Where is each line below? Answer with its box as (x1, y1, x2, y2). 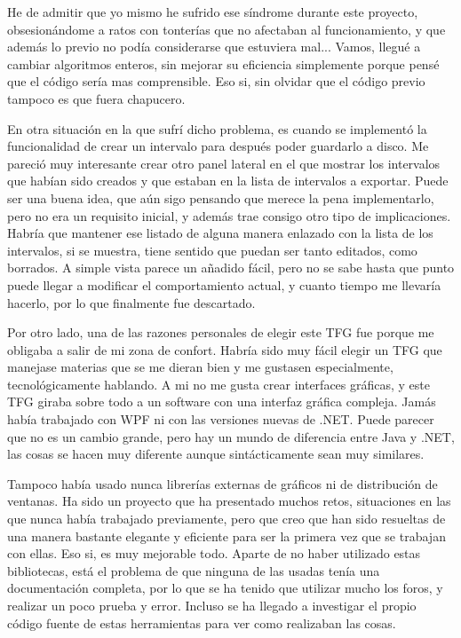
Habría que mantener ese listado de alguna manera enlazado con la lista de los (7, 224, 433, 242)
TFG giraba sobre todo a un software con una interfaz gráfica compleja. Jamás (7, 392, 436, 411)
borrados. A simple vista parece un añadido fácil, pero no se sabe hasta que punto (7, 258, 455, 277)
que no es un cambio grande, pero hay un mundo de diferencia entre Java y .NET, (7, 427, 455, 445)
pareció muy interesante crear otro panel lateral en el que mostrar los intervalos (7, 154, 441, 172)
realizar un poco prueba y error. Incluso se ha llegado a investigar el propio (7, 596, 417, 614)
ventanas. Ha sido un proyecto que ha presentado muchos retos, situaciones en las (7, 492, 451, 510)
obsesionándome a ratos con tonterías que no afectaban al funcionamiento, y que (7, 20, 446, 38)
